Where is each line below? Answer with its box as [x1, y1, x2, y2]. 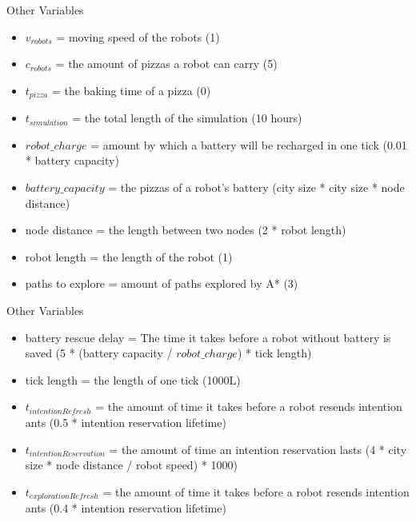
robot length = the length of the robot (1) [25, 248, 233, 265]
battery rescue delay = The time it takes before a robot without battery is [25, 329, 391, 345]
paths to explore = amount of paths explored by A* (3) [25, 275, 298, 292]
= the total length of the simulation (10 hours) [72, 110, 302, 126]
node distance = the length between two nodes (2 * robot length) [25, 221, 346, 238]
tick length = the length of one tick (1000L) [25, 371, 241, 388]
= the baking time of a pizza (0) [51, 82, 211, 98]
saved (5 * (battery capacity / [25, 345, 173, 361]
